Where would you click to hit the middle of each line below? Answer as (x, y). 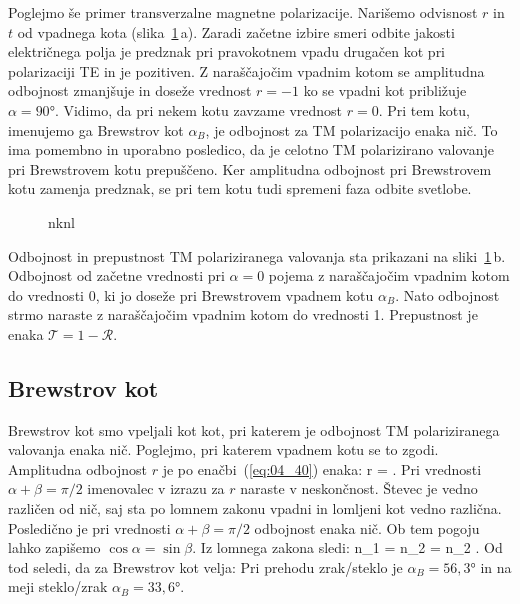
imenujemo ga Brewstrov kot (96, 129)
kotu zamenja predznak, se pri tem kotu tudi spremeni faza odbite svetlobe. (240, 188)
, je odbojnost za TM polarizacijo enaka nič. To (351, 129)
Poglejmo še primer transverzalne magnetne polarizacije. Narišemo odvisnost (243, 12)
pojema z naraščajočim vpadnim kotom (389, 275)
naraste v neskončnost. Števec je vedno (359, 488)
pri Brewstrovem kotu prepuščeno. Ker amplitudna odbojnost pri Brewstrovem (250, 168)
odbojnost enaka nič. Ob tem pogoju (367, 527)
